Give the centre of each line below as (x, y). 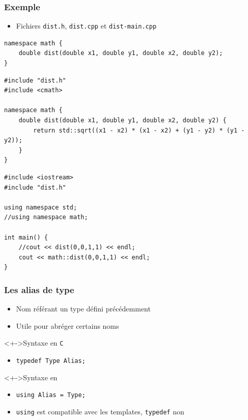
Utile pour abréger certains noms (67, 325)
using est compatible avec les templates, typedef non (100, 411)
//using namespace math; (46, 217)
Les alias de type (39, 289)
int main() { (26, 237)
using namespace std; (41, 207)
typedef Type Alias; (51, 361)
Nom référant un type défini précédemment (83, 309)
